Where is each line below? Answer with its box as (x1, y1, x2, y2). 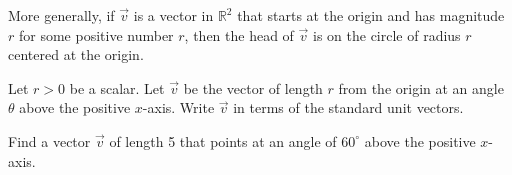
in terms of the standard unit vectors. (233, 97, 464, 118)
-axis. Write (142, 97, 215, 118)
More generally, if (8, 5, 115, 25)
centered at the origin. (8, 44, 144, 65)
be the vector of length (183, 77, 323, 98)
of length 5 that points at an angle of (109, 130, 337, 151)
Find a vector (8, 130, 91, 151)
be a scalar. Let (69, 77, 165, 98)
